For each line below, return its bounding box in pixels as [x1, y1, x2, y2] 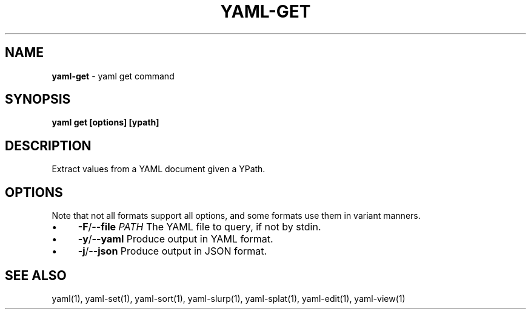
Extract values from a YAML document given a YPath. [52, 164, 265, 175]
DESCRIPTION [5, 138, 92, 153]
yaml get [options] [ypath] [52, 117, 159, 128]
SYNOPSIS [5, 92, 71, 107]
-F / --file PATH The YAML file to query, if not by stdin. [78, 221, 321, 233]
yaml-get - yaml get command [52, 70, 175, 81]
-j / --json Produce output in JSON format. [78, 245, 267, 258]
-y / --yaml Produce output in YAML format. [78, 233, 273, 246]
